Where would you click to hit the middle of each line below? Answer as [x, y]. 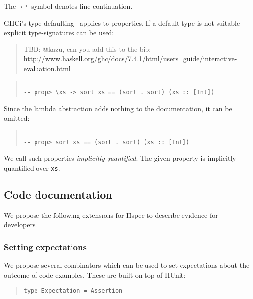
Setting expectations [45, 246]
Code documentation [58, 194]
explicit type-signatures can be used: [59, 32]
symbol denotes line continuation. [82, 6]
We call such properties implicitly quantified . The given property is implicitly [120, 158]
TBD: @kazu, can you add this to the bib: [87, 49]
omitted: [17, 118]
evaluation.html [47, 68]
